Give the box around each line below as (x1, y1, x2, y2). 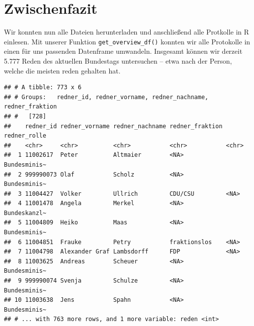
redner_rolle (4, 132, 46, 140)
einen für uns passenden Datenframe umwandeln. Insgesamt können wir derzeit (4, 46, 243, 56)
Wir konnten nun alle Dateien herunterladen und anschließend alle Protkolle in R (4, 27, 249, 37)
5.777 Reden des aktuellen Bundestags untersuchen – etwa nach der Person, (4, 55, 232, 66)
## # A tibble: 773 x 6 (4, 84, 82, 91)
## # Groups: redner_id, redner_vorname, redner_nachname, (4, 93, 209, 101)
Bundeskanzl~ (4, 209, 46, 217)
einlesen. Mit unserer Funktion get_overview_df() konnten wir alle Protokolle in (4, 36, 251, 46)
